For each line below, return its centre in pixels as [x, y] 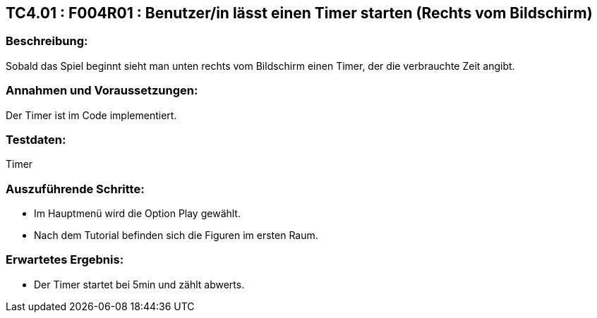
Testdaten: [36, 139]
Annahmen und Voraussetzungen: [102, 91]
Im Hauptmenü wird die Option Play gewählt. [137, 214]
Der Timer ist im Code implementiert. [91, 115]
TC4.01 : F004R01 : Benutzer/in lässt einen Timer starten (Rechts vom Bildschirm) [299, 13]
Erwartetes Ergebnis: [65, 260]
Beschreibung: [47, 41]
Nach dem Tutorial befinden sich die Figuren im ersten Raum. [176, 236]
